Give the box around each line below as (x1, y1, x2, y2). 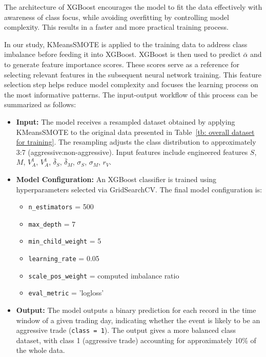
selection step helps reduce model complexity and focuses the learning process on (4, 79, 258, 90)
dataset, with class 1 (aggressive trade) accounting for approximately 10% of (16, 334, 256, 345)
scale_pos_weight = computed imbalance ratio (28, 270, 179, 281)
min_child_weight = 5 (28, 235, 101, 246)
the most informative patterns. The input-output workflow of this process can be (4, 89, 258, 100)
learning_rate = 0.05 (28, 253, 99, 264)
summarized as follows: (4, 99, 76, 110)
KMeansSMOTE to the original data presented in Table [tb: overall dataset (16, 126, 255, 137)
